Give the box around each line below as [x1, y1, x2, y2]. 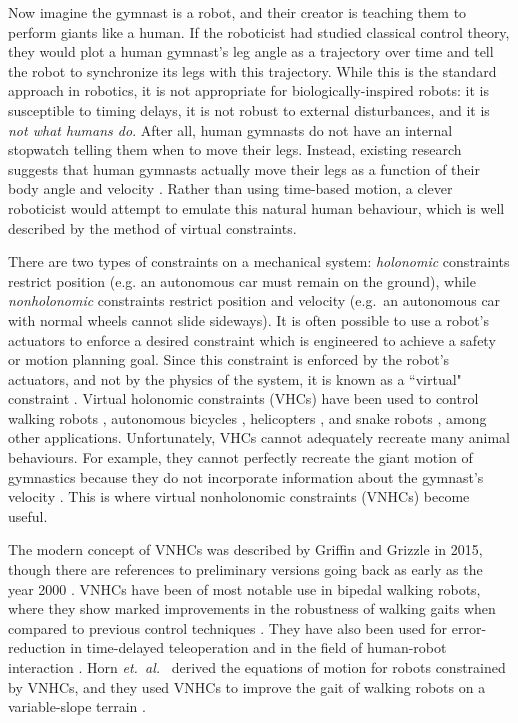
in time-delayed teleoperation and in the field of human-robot [70, 637, 447, 658]
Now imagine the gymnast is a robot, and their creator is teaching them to [8, 2, 467, 22]
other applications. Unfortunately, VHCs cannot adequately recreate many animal [8, 427, 511, 448]
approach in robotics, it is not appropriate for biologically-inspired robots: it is [8, 80, 490, 101]
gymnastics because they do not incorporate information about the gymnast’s [8, 466, 484, 487]
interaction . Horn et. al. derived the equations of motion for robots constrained [8, 657, 506, 677]
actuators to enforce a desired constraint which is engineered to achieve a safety [8, 329, 496, 350]
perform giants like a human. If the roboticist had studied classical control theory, [8, 21, 510, 42]
